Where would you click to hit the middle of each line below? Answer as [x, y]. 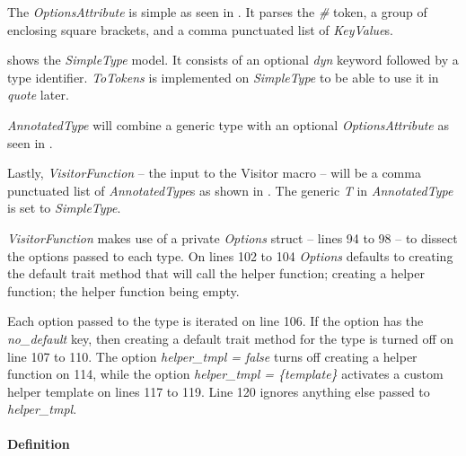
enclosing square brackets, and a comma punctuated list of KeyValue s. [200, 29]
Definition [39, 444]
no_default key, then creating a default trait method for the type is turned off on [230, 338]
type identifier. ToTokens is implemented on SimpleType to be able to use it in [223, 77]
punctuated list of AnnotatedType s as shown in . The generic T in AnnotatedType [230, 190]
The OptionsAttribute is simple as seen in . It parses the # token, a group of [217, 12]
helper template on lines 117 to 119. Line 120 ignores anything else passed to [219, 391]
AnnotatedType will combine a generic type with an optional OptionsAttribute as [228, 124]
